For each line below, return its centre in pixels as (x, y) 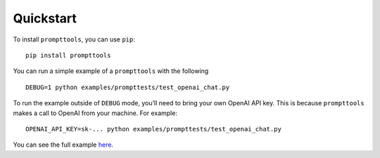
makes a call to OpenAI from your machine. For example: (95, 113)
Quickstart (45, 18)
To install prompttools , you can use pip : (74, 39)
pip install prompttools (68, 55)
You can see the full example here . (63, 145)
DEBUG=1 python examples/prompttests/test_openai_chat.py (128, 87)
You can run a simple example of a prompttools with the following (111, 71)
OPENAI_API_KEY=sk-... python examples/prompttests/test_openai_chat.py (153, 129)
